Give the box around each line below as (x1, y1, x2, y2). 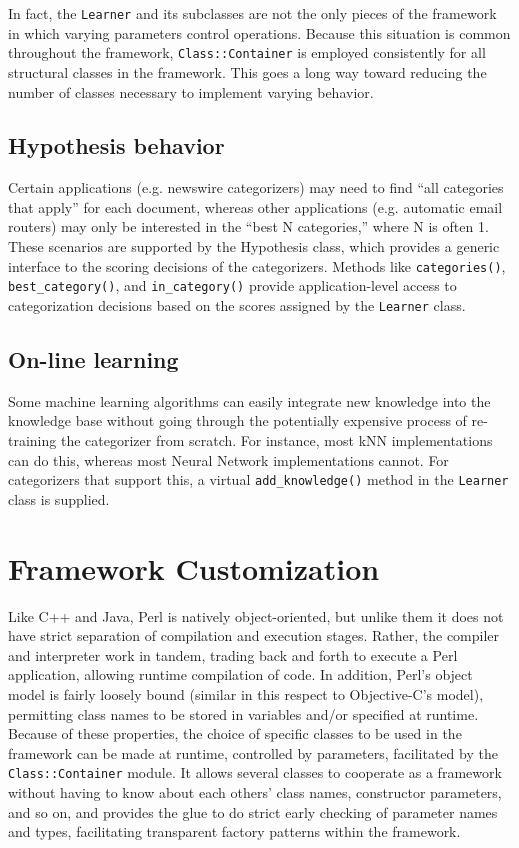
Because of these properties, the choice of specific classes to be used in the (8, 723, 462, 744)
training (8, 430, 57, 451)
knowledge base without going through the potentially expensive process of (8, 410, 467, 431)
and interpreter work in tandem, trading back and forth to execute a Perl (8, 644, 458, 665)
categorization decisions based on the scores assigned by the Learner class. (8, 294, 466, 315)
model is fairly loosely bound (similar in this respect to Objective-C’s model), (8, 683, 484, 704)
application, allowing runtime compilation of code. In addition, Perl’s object (8, 664, 473, 685)
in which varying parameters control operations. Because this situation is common (8, 22, 511, 43)
